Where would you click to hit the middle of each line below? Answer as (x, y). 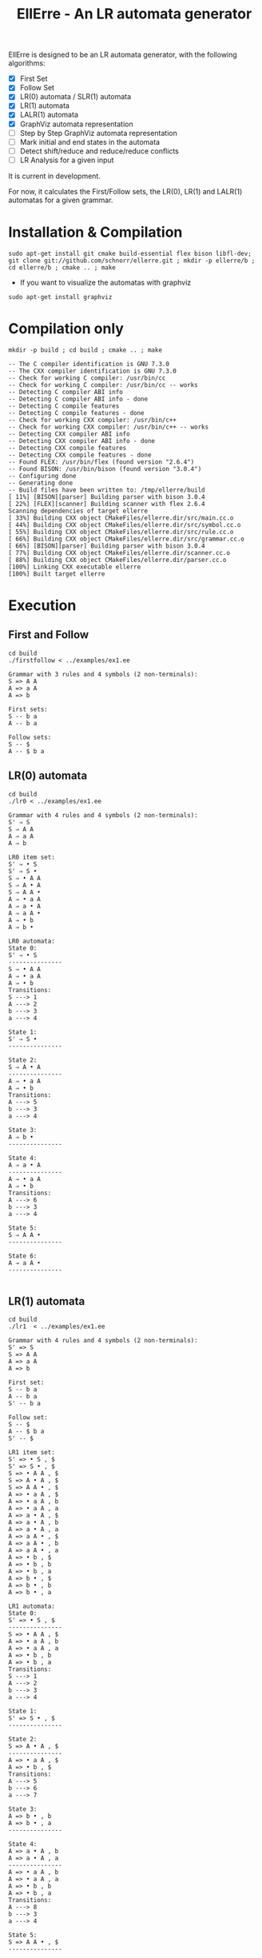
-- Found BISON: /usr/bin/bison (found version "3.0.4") (105, 469)
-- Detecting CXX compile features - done (80, 455)
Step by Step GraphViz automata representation (99, 133)
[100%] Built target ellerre (57, 574)
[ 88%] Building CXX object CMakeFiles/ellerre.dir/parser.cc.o (117, 560)
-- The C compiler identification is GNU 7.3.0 (89, 364)
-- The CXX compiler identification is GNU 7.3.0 (93, 371)
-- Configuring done (43, 476)
